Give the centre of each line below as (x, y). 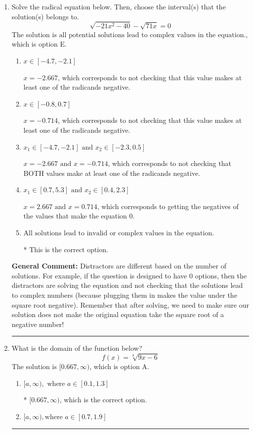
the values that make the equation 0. (79, 216)
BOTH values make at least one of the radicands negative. (112, 173)
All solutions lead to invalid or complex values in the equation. (119, 234)
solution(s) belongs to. (45, 16)
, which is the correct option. (103, 400)
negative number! (38, 324)
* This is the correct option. (66, 249)
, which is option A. (119, 366)
